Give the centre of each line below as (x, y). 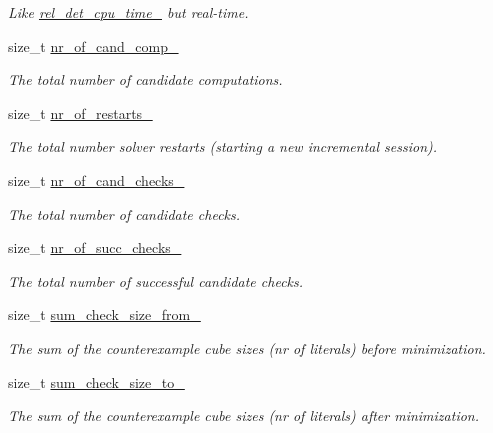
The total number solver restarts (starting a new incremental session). (223, 146)
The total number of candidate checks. (124, 213)
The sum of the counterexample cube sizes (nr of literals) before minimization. (247, 347)
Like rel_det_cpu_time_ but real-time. (128, 12)
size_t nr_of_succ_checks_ (95, 247)
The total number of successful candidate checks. (156, 280)
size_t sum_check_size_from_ (104, 314)
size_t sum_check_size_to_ (96, 381)
